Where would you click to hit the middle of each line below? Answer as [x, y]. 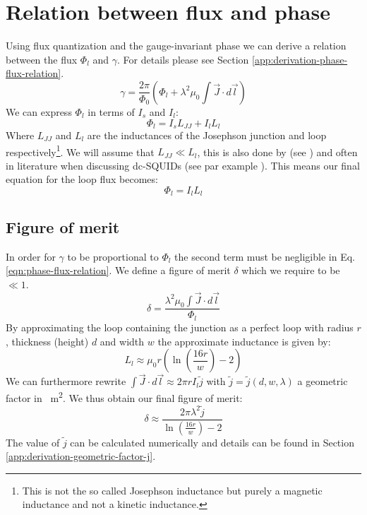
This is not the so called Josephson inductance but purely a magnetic [172, 490]
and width [122, 341]
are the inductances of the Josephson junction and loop [207, 135]
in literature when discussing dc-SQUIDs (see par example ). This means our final [183, 165]
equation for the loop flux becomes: [82, 179]
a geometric [323, 381]
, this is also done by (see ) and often [277, 152]
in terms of [111, 111]
